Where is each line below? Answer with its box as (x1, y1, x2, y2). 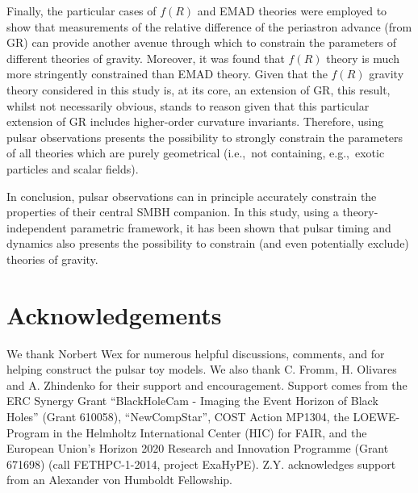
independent (6, 219, 67, 236)
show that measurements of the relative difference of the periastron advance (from (6, 18, 412, 35)
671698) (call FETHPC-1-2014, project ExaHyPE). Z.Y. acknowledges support (6, 455, 396, 472)
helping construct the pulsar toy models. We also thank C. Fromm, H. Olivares (6, 361, 397, 378)
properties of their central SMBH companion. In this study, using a (6, 203, 339, 220)
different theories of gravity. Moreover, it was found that (6, 49, 285, 66)
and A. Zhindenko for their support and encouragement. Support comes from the (6, 376, 408, 393)
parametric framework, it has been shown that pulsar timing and (70, 219, 391, 236)
